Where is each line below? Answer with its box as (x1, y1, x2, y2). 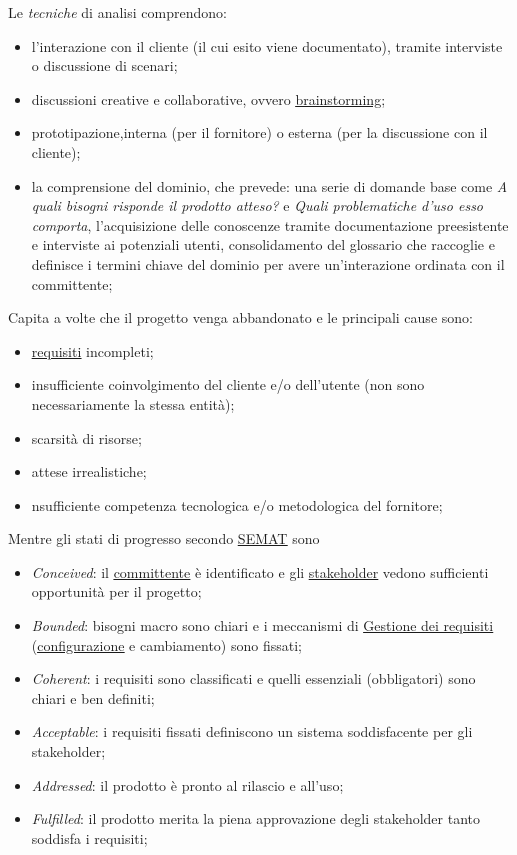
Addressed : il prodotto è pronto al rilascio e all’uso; (31, 774, 344, 795)
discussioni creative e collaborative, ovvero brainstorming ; (31, 88, 386, 109)
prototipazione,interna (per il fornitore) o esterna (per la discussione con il (31, 122, 488, 143)
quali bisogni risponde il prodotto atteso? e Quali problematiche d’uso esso (31, 195, 484, 216)
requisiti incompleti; (31, 340, 154, 361)
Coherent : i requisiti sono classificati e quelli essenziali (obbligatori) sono (31, 668, 476, 689)
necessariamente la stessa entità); (31, 393, 235, 414)
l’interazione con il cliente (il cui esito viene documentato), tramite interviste (31, 35, 503, 56)
